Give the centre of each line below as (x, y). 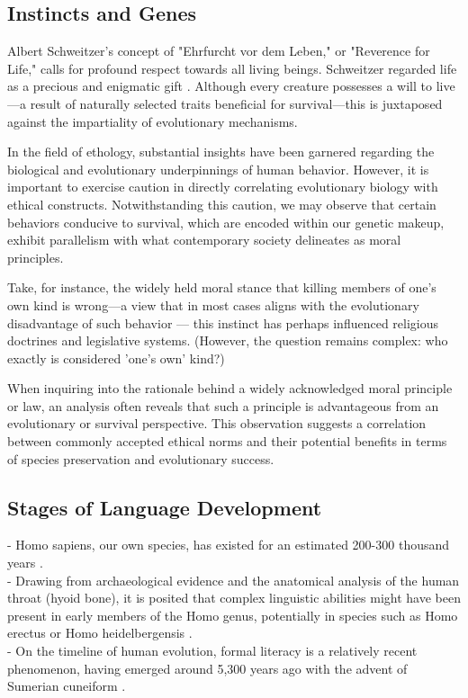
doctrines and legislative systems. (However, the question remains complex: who (228, 340)
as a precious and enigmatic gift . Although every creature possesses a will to (220, 86)
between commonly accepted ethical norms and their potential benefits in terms (227, 441)
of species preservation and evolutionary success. (141, 458)
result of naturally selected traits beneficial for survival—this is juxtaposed (236, 103)
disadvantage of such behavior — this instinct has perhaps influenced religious (223, 322)
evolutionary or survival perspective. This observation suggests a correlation (217, 423)
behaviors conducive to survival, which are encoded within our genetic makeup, (226, 222)
